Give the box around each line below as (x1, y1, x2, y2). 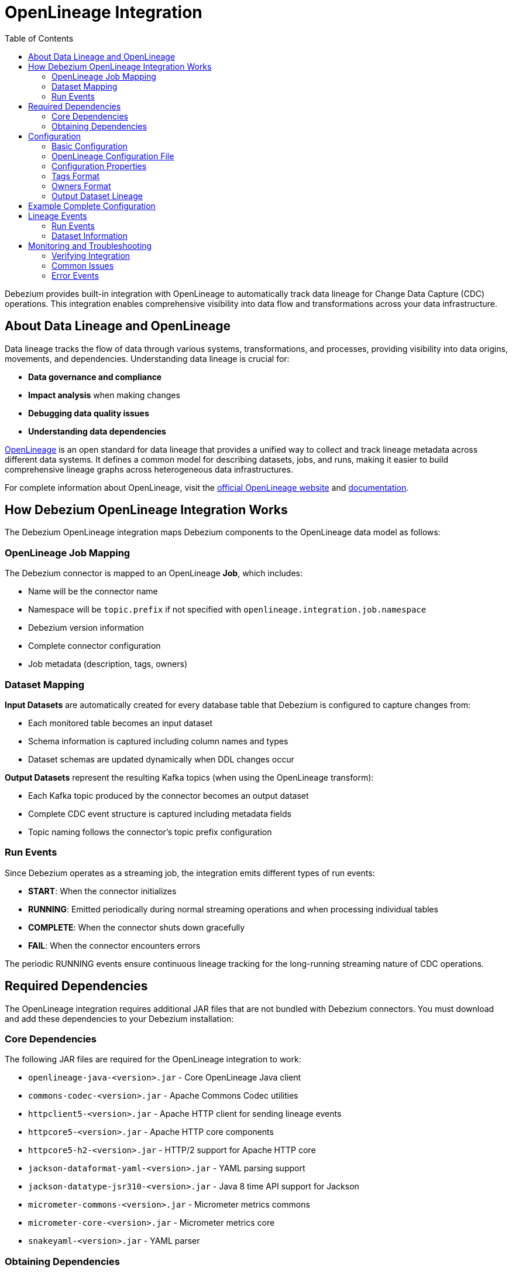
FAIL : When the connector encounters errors (28, 940, 201, 950)
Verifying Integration (51, 250, 130, 261)
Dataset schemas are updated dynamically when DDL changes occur (28, 754, 294, 764)
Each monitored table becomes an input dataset (28, 717, 212, 728)
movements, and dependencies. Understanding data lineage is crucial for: (5, 353, 290, 364)
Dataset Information (51, 230, 128, 241)
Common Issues (51, 260, 114, 271)
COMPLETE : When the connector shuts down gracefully (28, 922, 245, 932)
